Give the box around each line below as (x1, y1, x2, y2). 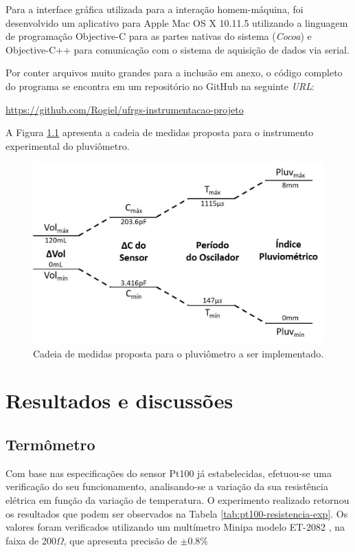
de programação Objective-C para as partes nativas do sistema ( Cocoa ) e (5, 29, 312, 43)
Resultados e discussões (5, 386, 233, 415)
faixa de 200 (5, 533, 56, 547)
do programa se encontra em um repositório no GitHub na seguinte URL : (5, 78, 314, 93)
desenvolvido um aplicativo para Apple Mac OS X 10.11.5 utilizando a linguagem (5, 15, 348, 30)
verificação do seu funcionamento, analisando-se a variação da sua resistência (5, 479, 328, 494)
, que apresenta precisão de (63, 533, 177, 547)
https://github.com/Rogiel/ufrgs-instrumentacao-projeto (5, 102, 244, 116)
